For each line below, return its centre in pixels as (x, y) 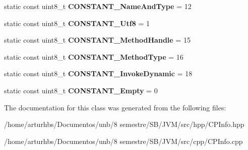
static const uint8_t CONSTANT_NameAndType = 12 (98, 6)
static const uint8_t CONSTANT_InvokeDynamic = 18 (98, 73)
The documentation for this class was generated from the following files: (115, 107)
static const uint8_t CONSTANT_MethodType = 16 (94, 56)
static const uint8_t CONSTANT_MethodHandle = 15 (97, 40)
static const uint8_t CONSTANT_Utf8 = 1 (77, 23)
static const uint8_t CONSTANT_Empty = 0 (81, 90)
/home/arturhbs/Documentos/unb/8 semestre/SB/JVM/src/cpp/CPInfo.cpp (123, 141)
